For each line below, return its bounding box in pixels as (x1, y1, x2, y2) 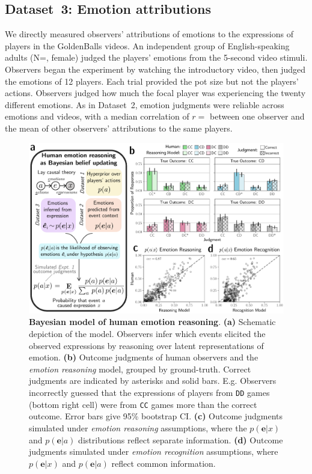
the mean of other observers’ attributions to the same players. (5, 121, 233, 134)
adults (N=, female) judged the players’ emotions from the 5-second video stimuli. (5, 51, 308, 64)
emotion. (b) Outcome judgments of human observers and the (29, 351, 258, 363)
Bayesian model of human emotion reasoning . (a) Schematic (29, 315, 276, 328)
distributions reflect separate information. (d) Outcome (78, 433, 283, 446)
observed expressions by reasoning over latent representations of (29, 339, 264, 351)
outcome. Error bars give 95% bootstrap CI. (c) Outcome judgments (29, 410, 283, 422)
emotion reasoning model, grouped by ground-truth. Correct (29, 362, 251, 375)
